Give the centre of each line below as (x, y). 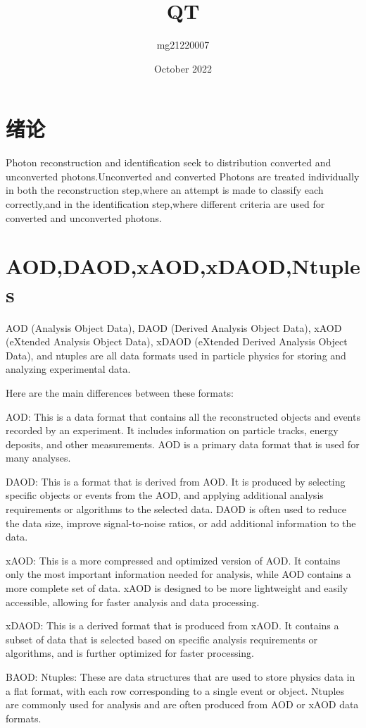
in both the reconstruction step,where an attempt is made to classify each (165, 190)
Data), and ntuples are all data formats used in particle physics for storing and (176, 355)
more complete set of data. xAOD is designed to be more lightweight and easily (177, 588)
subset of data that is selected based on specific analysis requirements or (162, 639)
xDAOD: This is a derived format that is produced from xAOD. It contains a (172, 625)
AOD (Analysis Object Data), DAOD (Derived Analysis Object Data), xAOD (174, 327)
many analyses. (38, 458)
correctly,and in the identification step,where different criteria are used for (165, 204)
